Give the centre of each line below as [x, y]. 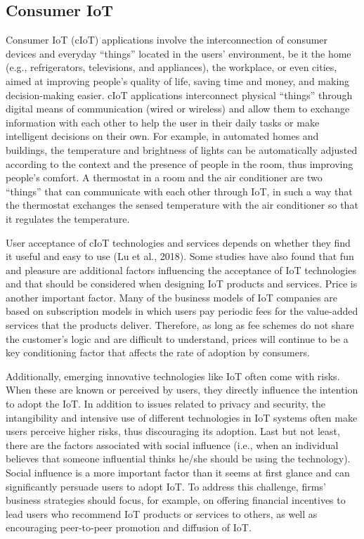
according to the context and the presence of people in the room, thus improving [180, 163]
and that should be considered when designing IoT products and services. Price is [182, 284]
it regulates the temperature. [68, 218]
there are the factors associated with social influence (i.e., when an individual [172, 444]
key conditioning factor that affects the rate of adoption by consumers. [158, 352]
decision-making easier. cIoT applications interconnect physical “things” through [179, 95]
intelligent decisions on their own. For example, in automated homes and [162, 136]
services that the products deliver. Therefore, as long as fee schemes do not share [180, 325]
